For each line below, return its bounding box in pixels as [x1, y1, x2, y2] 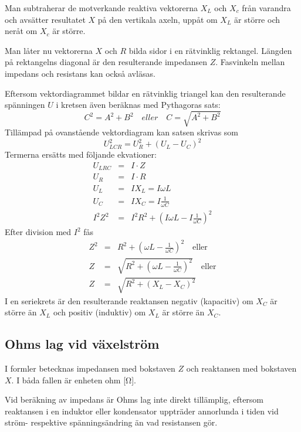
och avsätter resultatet [5, 13, 86, 25]
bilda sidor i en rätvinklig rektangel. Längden [128, 44, 292, 56]
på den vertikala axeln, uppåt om [97, 13, 218, 25]
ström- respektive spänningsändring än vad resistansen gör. [5, 416, 218, 428]
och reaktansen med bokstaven [186, 362, 297, 375]
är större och [234, 13, 280, 25]
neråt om [5, 25, 38, 37]
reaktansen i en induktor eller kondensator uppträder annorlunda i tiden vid [5, 404, 279, 417]
